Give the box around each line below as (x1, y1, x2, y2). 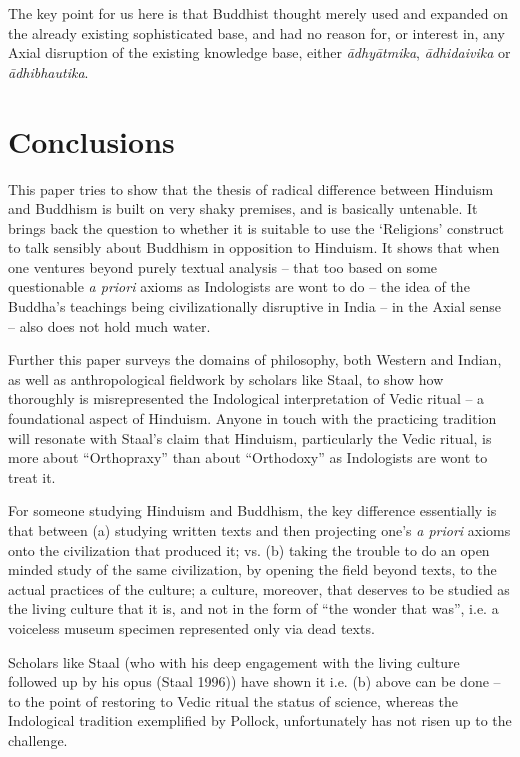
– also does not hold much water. (8, 315, 211, 336)
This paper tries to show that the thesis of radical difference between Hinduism (8, 178, 494, 199)
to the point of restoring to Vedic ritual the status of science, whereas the (8, 690, 459, 711)
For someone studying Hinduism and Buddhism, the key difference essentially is (8, 500, 497, 521)
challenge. (8, 729, 68, 750)
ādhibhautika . (8, 61, 89, 82)
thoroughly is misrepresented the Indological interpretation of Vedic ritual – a (8, 388, 485, 409)
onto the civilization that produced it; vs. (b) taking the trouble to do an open (8, 539, 490, 560)
